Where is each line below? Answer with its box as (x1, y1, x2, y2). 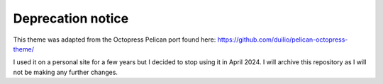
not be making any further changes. (13, 68, 118, 76)
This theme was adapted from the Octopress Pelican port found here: (13, 35, 216, 44)
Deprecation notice (13, 11, 129, 26)
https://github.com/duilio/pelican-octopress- (217, 35, 348, 44)
